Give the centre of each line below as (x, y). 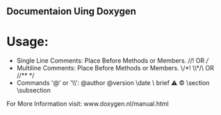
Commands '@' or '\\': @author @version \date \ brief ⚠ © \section (113, 83)
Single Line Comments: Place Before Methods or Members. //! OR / (113, 61)
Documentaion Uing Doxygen (72, 11)
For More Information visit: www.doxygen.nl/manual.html (88, 104)
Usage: (28, 41)
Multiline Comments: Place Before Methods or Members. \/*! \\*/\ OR (115, 68)
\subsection (34, 91)
